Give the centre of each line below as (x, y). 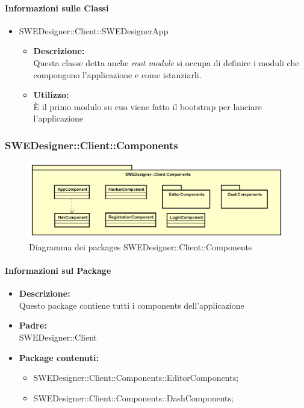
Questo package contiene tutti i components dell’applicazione (132, 305)
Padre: (33, 325)
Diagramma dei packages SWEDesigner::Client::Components (141, 246)
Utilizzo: (51, 95)
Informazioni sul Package (58, 270)
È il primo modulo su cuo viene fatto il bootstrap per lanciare (147, 106)
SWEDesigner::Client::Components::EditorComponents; (136, 378)
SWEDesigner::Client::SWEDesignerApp (94, 30)
